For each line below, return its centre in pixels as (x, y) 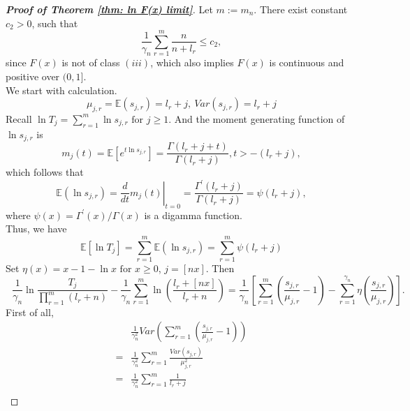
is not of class (91, 62)
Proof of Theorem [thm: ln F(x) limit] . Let (109, 9)
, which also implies (192, 62)
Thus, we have (36, 229)
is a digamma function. (193, 215)
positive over (33, 76)
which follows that (45, 172)
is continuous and (307, 62)
